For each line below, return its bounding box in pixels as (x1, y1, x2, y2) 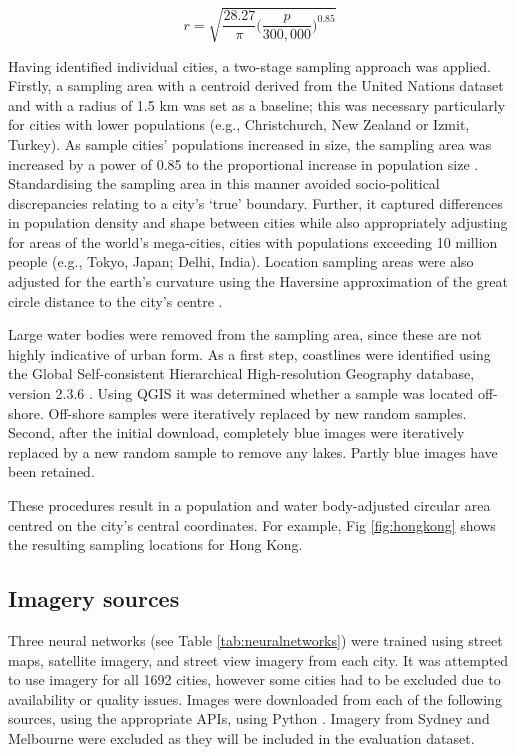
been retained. (8, 461, 95, 482)
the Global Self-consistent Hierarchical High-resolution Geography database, (8, 363, 475, 384)
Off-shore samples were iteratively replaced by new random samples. (48, 402, 467, 423)
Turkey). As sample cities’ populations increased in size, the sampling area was (8, 133, 492, 154)
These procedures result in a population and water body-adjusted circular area (8, 495, 491, 516)
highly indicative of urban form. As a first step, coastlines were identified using (8, 343, 491, 364)
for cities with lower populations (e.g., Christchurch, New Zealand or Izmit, (8, 114, 470, 135)
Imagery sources (8, 583, 180, 614)
